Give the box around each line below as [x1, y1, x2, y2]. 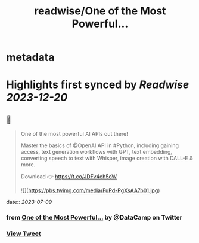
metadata [6, 51, 55, 64]
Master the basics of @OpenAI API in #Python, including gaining [20, 142, 179, 149]
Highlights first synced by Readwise [6, 78, 189, 92]
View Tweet [6, 229, 42, 238]
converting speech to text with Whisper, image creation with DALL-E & [20, 154, 194, 162]
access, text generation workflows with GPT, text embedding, [20, 148, 173, 156]
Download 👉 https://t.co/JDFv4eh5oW [20, 173, 117, 180]
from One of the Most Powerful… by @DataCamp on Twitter [6, 214, 183, 222]
